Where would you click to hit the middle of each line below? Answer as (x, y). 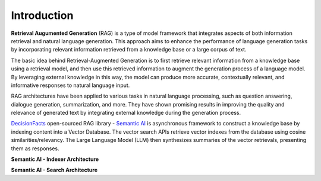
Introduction (42, 15)
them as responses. (35, 148)
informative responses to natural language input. (70, 85)
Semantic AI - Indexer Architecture (55, 159)
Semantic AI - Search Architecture (54, 170)
